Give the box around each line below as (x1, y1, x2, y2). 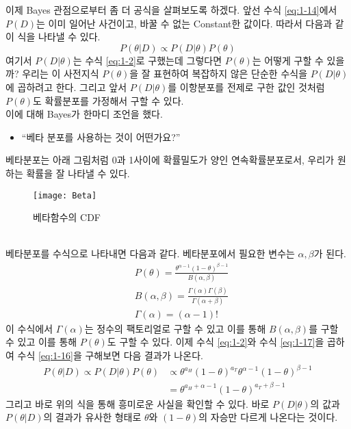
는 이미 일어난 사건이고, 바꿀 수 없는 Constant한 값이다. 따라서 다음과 (36, 16, 333, 30)
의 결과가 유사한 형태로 (43, 410, 142, 424)
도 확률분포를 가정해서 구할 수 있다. (33, 93, 184, 107)
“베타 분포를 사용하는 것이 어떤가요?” (21, 129, 181, 144)
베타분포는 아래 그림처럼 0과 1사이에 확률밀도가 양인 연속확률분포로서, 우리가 (5, 153, 335, 167)
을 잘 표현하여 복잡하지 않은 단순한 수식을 (129, 66, 308, 81)
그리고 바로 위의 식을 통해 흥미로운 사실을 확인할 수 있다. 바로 (5, 396, 270, 411)
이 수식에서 (5, 321, 53, 335)
